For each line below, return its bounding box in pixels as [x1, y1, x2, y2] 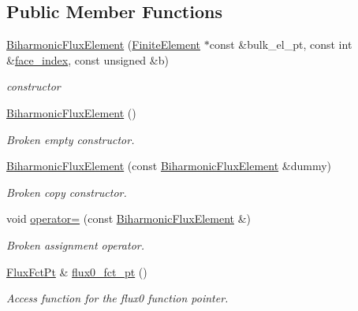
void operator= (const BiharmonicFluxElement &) [6, 210, 251, 227]
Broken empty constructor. [6, 131, 135, 147]
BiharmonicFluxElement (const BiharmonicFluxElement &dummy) [6, 157, 332, 174]
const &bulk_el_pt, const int [209, 36, 352, 53]
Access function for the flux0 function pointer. [6, 290, 229, 306]
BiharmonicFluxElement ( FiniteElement [6, 36, 201, 53]
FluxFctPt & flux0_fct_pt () [6, 263, 147, 280]
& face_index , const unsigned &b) [6, 51, 169, 68]
